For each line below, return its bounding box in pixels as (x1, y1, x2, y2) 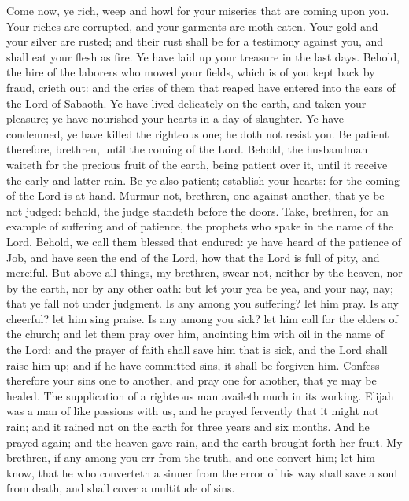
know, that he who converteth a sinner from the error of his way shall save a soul (6, 464, 398, 481)
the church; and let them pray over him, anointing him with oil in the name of (6, 326, 385, 342)
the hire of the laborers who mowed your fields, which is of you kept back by (6, 64, 375, 80)
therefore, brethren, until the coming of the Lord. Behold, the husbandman (6, 141, 368, 157)
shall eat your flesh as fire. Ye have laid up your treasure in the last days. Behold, (6, 48, 400, 64)
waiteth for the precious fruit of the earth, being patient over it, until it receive (6, 156, 388, 172)
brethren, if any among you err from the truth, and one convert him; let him (6, 449, 375, 466)
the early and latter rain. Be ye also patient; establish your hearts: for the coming (6, 171, 400, 188)
